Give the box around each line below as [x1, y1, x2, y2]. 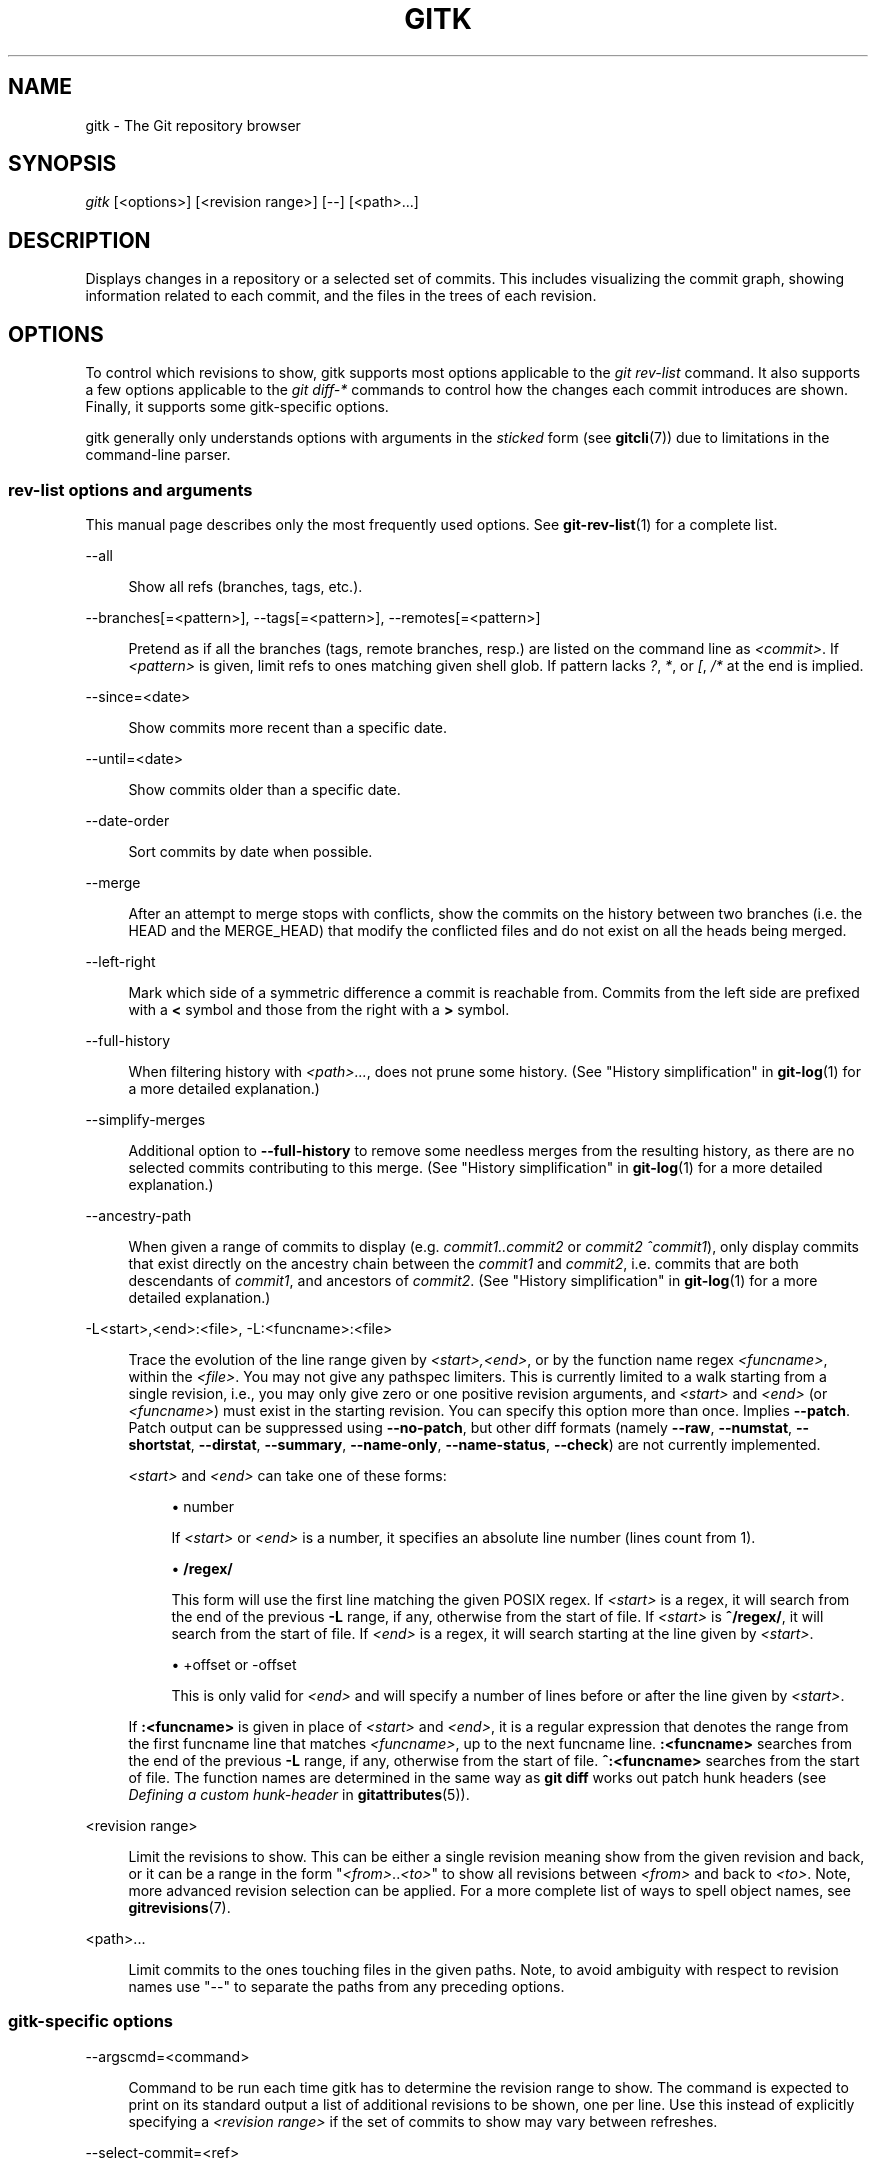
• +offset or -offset [171, 1655, 297, 1673]
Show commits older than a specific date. [128, 780, 401, 798]
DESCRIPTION [8, 227, 151, 253]
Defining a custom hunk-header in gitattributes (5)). [128, 1785, 470, 1803]
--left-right [85, 952, 156, 970]
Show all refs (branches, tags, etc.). [128, 577, 363, 595]
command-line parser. [85, 446, 231, 464]
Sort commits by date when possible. [128, 842, 373, 860]
